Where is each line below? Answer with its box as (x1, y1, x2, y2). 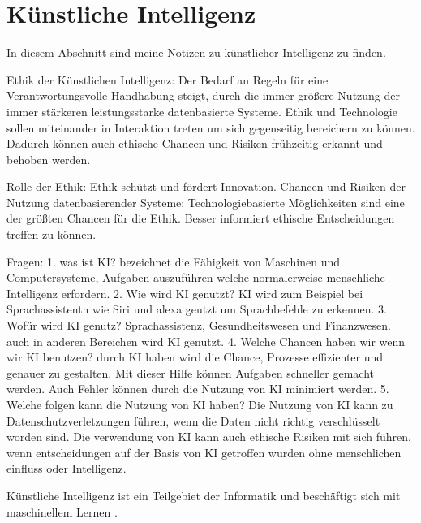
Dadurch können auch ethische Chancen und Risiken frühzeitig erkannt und (6, 135, 383, 152)
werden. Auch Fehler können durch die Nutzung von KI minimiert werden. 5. (6, 380, 389, 397)
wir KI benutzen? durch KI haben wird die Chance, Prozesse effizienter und (6, 348, 384, 365)
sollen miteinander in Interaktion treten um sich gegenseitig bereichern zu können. (6, 119, 415, 136)
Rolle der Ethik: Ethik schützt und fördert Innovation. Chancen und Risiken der (6, 178, 406, 195)
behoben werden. (6, 150, 91, 167)
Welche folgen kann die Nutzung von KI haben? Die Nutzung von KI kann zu (6, 396, 393, 413)
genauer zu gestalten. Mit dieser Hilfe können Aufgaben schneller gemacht (6, 364, 374, 381)
